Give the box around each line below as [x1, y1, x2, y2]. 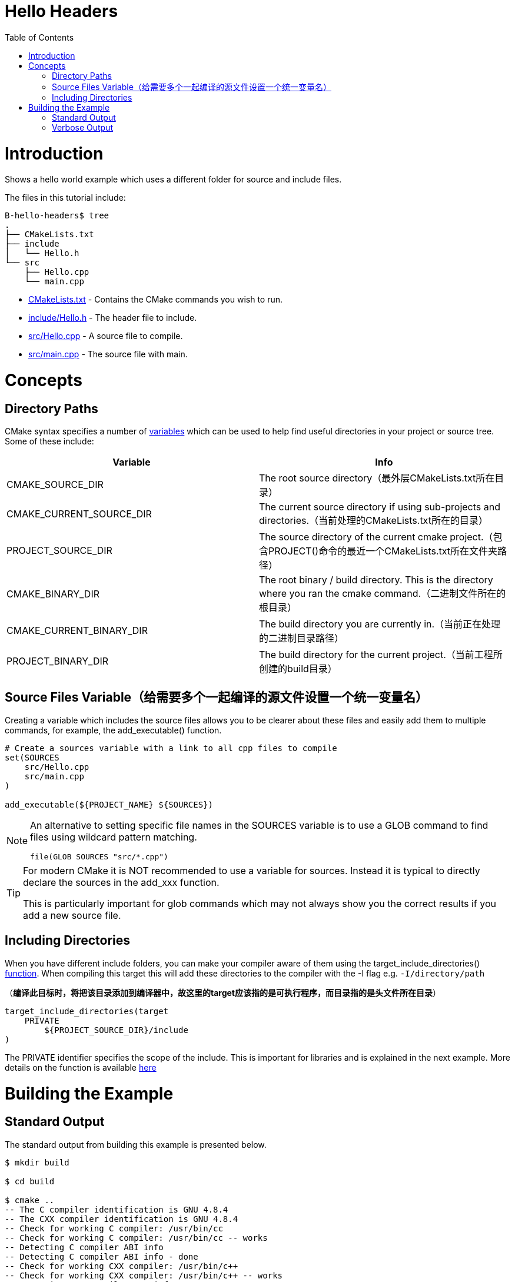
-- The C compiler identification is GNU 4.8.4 [5, 1204, 228, 1214]
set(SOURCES [5, 753, 59, 763]
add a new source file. [23, 909, 121, 922]
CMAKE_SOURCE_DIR [6, 479, 104, 491]
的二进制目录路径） [259, 632, 344, 645]
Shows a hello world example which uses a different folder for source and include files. [5, 174, 342, 185]
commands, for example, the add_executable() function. [5, 725, 222, 736]
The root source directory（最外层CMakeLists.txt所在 [259, 472, 495, 484]
